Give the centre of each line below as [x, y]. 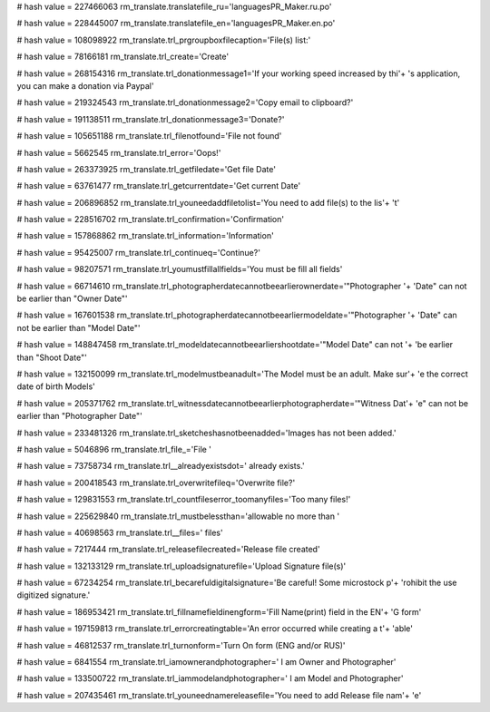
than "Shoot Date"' [52, 357]
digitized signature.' [54, 595]
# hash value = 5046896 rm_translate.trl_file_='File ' [114, 449]
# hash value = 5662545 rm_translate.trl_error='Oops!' [119, 152]
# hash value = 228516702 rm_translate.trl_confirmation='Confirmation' [151, 219]
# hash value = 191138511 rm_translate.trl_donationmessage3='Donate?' [151, 119]
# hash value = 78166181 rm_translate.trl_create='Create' [123, 57]
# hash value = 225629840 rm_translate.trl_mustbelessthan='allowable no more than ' [178, 516]
